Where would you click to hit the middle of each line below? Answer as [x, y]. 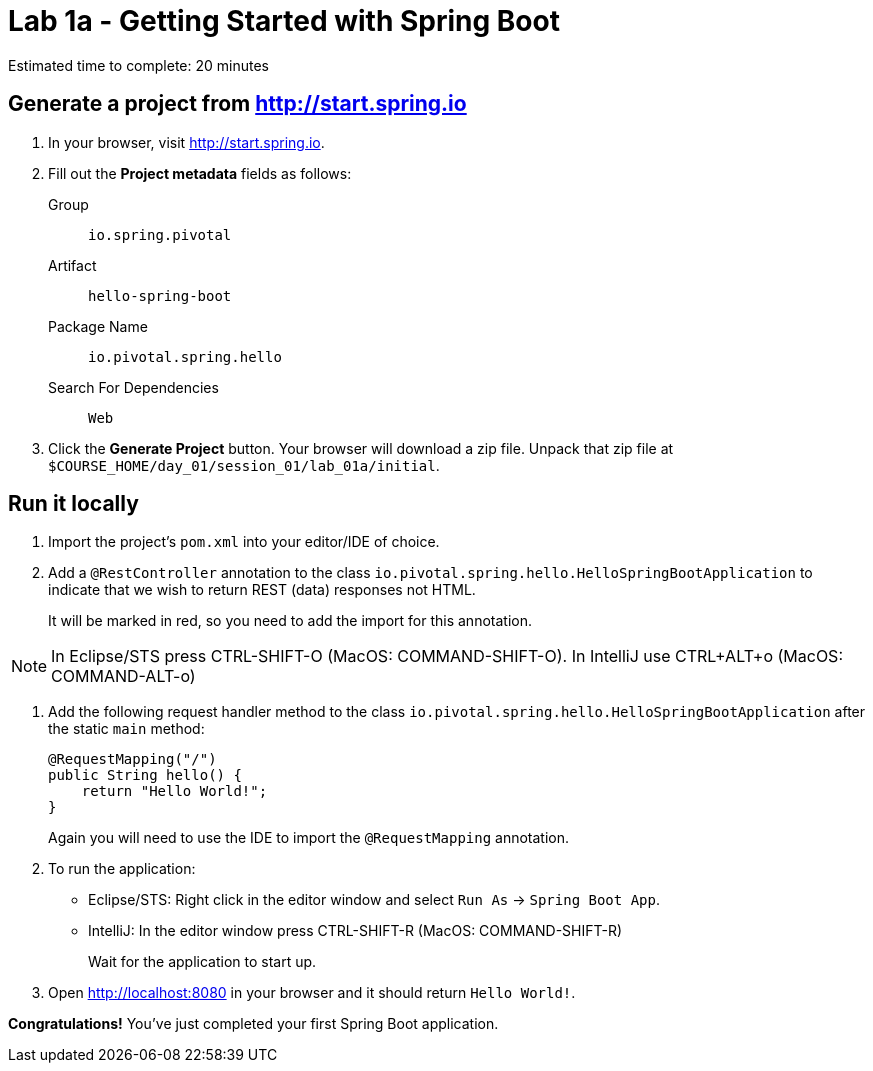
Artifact [72, 265]
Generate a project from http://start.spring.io [237, 104]
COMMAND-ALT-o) [123, 676]
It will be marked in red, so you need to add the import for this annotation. [290, 621]
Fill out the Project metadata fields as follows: [200, 173]
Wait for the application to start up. [202, 962]
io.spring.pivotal [160, 234]
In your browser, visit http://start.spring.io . [186, 142]
